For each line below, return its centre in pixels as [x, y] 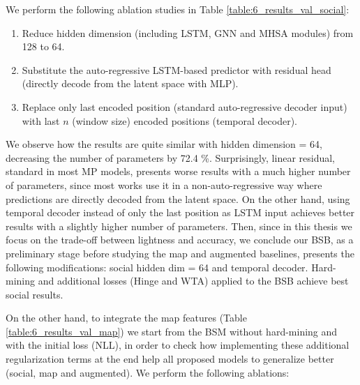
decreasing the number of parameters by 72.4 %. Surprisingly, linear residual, [170, 157]
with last [41, 120]
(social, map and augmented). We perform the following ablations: [148, 372]
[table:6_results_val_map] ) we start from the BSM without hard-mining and [172, 331]
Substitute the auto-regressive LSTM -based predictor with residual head [177, 69]
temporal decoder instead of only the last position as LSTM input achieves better [180, 212]
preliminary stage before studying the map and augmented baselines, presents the [180, 253]
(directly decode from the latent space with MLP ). [130, 83]
